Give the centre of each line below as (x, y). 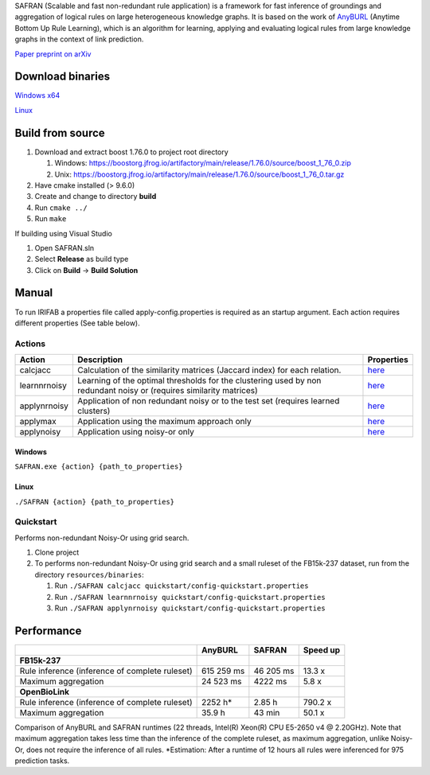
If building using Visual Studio (64, 233)
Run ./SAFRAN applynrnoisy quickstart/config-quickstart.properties (190, 608)
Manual (34, 293)
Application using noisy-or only (135, 432)
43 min (267, 712)
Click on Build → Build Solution (86, 270)
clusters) (94, 411)
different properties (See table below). (77, 323)
